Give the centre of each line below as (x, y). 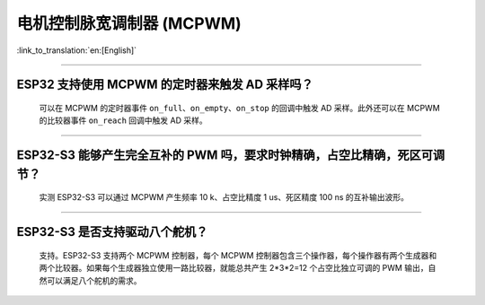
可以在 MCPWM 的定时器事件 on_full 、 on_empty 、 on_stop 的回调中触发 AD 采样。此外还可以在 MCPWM (239, 108)
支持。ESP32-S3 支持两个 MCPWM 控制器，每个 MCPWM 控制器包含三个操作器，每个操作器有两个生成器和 (238, 255)
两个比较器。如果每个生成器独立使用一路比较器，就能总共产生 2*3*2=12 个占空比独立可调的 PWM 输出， (234, 268)
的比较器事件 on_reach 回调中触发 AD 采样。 (123, 120)
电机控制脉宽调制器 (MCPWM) (129, 23)
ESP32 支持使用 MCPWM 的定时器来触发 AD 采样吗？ (165, 85)
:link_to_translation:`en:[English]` (77, 50)
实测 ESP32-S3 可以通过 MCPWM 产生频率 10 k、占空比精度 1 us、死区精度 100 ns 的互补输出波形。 (224, 197)
